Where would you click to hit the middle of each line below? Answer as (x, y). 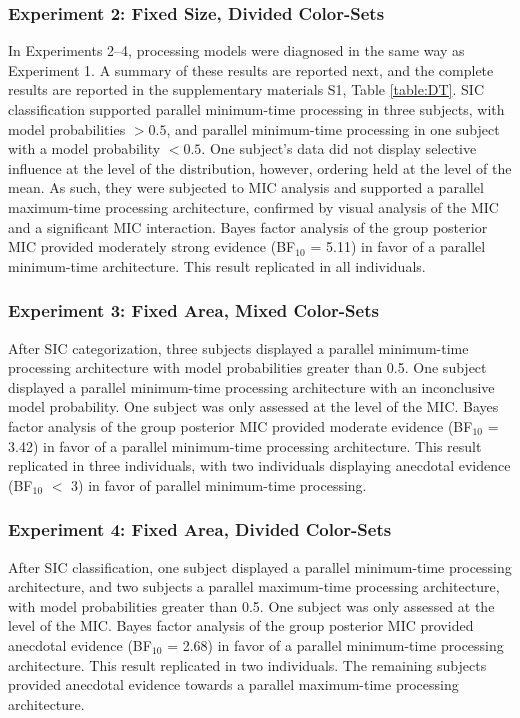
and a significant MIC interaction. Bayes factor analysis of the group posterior (248, 226)
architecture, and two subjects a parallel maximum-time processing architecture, (254, 586)
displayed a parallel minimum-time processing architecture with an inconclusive (251, 386)
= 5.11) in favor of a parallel (398, 246)
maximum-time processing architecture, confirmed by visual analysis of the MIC (253, 206)
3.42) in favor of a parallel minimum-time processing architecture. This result (245, 445)
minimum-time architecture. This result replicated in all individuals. (217, 265)
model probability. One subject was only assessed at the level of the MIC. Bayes (253, 406)
